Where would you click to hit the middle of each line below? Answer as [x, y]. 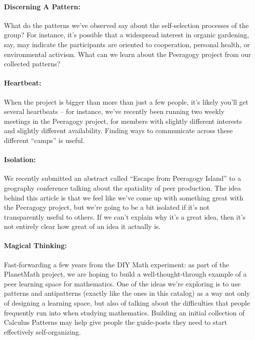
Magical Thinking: [36, 245]
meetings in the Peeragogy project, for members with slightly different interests [123, 121]
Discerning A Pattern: [42, 6]
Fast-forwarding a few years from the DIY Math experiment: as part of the [116, 264]
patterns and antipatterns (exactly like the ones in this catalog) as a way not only [127, 293]
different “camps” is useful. [44, 140]
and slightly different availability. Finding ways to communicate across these [118, 130]
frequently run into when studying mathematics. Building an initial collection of [124, 312]
